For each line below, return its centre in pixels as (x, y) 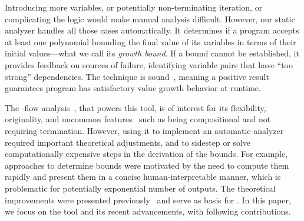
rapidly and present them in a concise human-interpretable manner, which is (143, 177)
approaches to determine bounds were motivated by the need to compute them (147, 165)
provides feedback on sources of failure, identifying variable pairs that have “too (149, 64)
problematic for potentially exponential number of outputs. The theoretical (140, 188)
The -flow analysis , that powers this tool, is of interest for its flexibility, (136, 107)
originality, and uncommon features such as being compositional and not (138, 119)
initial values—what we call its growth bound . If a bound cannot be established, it (152, 53)
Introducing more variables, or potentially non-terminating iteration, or (134, 7)
